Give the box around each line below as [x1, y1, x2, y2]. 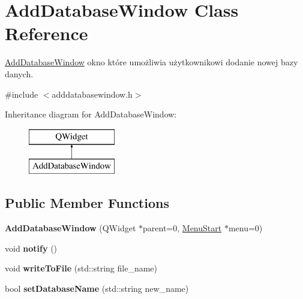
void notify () [5, 241, 58, 254]
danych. [5, 67, 34, 80]
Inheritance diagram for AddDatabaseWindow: [5, 108, 177, 120]
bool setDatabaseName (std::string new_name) [5, 282, 189, 294]
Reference [5, 21, 88, 46]
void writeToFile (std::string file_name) [5, 262, 158, 274]
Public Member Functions [5, 194, 169, 212]
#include [5, 87, 38, 100]
